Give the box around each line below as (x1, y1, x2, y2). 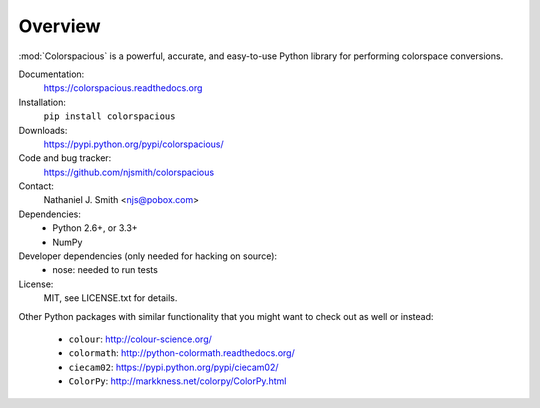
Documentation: (18, 68, 85, 80)
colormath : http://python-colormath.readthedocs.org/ (68, 347, 295, 359)
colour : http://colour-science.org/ (68, 333, 212, 345)
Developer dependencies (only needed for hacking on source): (18, 250, 278, 262)
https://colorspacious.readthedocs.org (43, 82, 203, 94)
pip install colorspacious (43, 111, 176, 122)
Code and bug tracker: (18, 152, 112, 164)
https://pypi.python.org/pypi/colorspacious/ (43, 138, 224, 150)
